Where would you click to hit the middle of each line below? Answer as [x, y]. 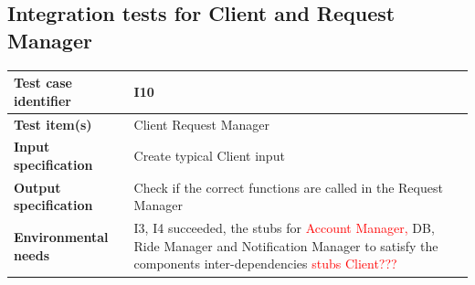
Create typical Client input [209, 156]
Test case [43, 83]
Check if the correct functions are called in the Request [288, 187]
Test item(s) [53, 124]
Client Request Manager [202, 124]
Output [37, 187]
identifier [42, 100]
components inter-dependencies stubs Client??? [265, 264]
